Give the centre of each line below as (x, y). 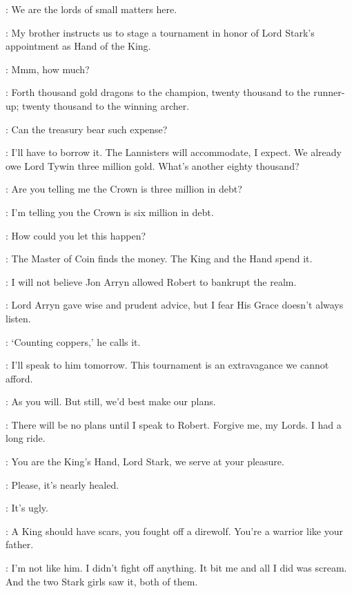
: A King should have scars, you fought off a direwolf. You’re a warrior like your (174, 531)
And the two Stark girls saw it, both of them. (102, 581)
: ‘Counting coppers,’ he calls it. (73, 341)
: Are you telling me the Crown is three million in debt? (124, 189)
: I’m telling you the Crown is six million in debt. (110, 212)
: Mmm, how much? (48, 69)
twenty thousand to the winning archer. (106, 105)
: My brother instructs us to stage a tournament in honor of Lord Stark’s (160, 32)
